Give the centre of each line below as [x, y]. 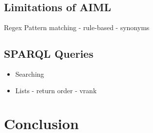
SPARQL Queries [49, 54]
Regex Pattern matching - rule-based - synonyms [77, 27]
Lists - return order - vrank [56, 90]
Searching [30, 74]
